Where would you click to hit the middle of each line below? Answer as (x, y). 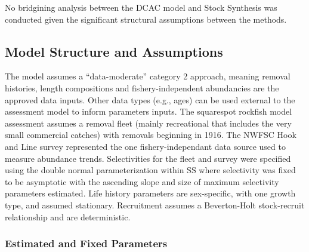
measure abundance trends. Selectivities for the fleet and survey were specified (148, 158)
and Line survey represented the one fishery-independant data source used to (145, 146)
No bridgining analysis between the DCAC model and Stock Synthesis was (141, 7)
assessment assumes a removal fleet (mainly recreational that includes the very (148, 123)
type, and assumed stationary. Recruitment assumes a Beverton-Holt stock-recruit (155, 205)
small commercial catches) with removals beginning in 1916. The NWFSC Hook (151, 135)
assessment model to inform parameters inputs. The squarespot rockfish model (149, 111)
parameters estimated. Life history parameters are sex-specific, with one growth (150, 193)
